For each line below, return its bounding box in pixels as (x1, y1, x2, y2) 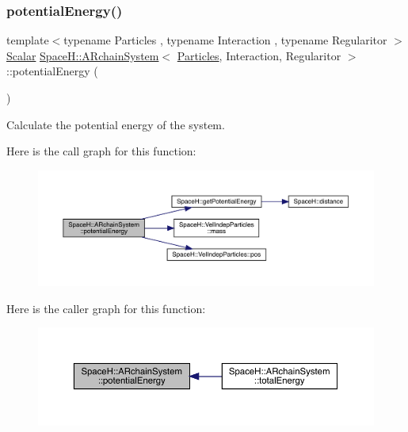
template (6, 32, 49, 48)
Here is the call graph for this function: (6, 143, 196, 159)
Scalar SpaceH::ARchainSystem (6, 47, 159, 63)
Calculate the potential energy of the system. (6, 116, 225, 132)
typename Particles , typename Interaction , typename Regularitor (63, 32, 387, 48)
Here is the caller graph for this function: (6, 300, 206, 316)
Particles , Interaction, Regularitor (177, 47, 341, 63)
